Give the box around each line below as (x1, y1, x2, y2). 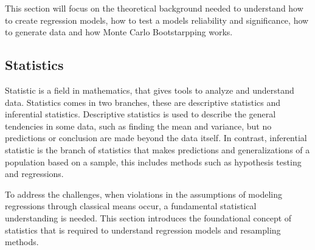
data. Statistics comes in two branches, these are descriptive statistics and (5, 95, 281, 108)
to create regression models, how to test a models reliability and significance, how (5, 13, 309, 26)
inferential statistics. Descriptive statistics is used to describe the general (5, 108, 276, 120)
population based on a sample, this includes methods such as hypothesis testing (5, 155, 302, 168)
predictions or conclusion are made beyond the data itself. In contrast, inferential (5, 131, 307, 144)
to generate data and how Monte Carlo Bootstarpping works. (5, 26, 233, 38)
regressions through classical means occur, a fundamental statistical (5, 200, 257, 212)
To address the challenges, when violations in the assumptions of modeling (5, 187, 282, 200)
